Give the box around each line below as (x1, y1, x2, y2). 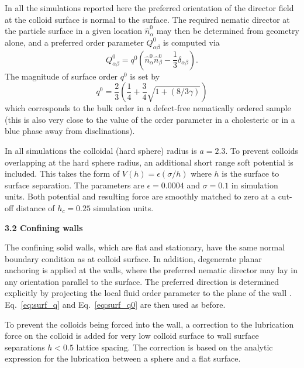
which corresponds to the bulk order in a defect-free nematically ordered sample (5, 102, 291, 114)
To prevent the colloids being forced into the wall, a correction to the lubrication (5, 318, 294, 330)
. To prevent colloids (225, 144, 298, 156)
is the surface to (222, 167, 279, 180)
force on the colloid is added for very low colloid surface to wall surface (5, 329, 259, 342)
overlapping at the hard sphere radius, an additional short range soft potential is (5, 156, 293, 168)
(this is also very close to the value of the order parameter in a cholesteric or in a (5, 113, 295, 125)
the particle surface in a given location (5, 25, 143, 37)
